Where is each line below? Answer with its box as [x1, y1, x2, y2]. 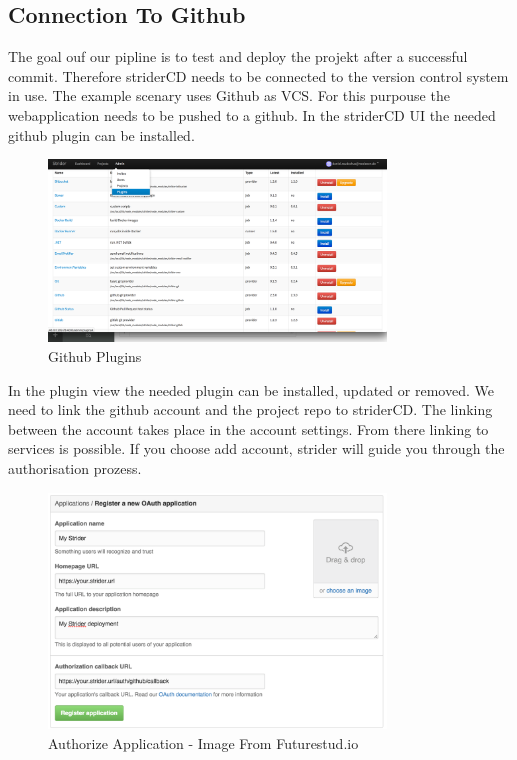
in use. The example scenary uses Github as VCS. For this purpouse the [8, 85, 450, 106]
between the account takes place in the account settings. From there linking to [8, 418, 489, 439]
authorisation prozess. [8, 457, 142, 478]
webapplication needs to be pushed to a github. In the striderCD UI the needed [8, 104, 496, 125]
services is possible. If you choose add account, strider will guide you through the [8, 438, 505, 459]
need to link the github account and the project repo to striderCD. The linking [8, 399, 493, 420]
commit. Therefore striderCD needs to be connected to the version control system [8, 65, 509, 86]
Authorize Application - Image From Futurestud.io [48, 732, 359, 753]
